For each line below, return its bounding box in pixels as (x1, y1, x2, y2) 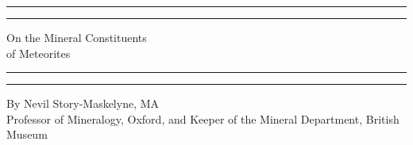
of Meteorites (6, 44, 71, 61)
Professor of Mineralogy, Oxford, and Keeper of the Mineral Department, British (6, 110, 399, 127)
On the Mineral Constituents (6, 29, 147, 45)
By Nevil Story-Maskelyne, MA (6, 95, 160, 112)
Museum (6, 126, 48, 143)
